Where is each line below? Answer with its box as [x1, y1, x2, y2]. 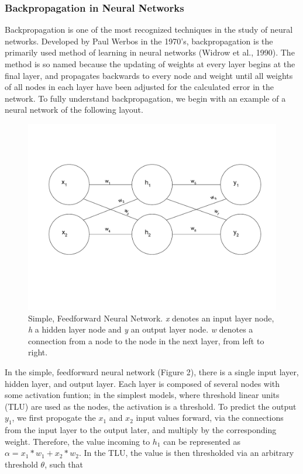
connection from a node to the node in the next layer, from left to [28, 334, 264, 347]
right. [28, 346, 48, 358]
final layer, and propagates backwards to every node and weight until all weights [5, 69, 293, 81]
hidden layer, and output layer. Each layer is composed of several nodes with [5, 377, 280, 389]
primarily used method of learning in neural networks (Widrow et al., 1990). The [5, 46, 295, 58]
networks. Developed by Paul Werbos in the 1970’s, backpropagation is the [5, 34, 273, 47]
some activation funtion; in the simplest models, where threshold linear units [5, 389, 280, 401]
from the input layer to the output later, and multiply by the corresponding [5, 424, 277, 436]
